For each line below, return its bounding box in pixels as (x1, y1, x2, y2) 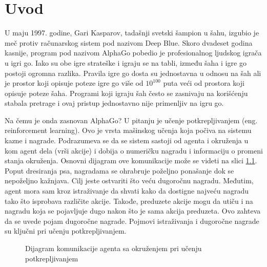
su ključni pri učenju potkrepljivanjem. (5, 225, 127, 236)
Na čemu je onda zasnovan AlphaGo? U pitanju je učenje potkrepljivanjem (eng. (5, 115, 258, 125)
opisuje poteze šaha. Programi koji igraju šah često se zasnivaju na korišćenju (5, 87, 248, 98)
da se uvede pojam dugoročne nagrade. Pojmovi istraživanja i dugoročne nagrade (5, 215, 259, 226)
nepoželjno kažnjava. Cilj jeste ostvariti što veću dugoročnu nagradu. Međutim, (5, 175, 254, 186)
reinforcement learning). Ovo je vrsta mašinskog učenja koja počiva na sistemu (5, 125, 252, 136)
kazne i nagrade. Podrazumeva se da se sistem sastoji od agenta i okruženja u (5, 135, 249, 146)
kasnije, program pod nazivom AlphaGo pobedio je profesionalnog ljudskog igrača (5, 47, 262, 58)
